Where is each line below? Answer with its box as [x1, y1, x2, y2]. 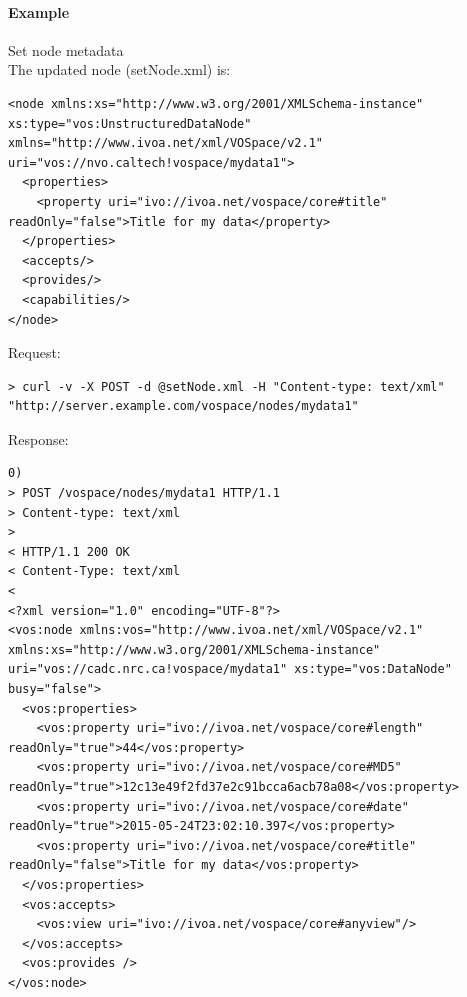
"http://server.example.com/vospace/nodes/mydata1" [8, 399, 359, 414]
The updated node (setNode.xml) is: [8, 59, 231, 80]
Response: [8, 428, 69, 449]
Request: [8, 342, 61, 363]
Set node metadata [8, 39, 124, 60]
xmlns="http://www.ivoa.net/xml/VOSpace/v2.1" [8, 136, 323, 151]
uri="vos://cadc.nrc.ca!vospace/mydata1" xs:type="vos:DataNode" [8, 662, 452, 677]
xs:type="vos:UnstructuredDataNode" [8, 116, 252, 131]
